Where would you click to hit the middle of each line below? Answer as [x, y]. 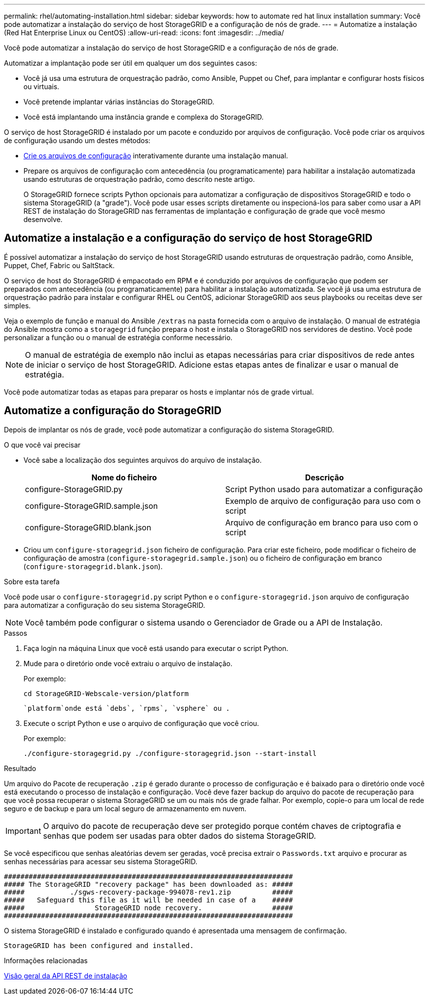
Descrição [324, 477]
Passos [16, 633]
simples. [17, 305]
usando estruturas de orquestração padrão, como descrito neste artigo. [139, 179]
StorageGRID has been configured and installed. [99, 945]
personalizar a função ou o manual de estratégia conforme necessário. [118, 337]
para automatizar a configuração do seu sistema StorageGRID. [105, 605]
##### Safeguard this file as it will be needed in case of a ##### [149, 900]
